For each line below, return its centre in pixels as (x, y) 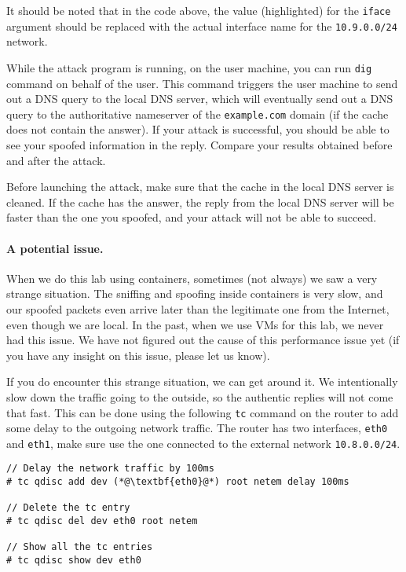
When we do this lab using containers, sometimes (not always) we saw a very (192, 278)
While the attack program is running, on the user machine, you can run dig (189, 67)
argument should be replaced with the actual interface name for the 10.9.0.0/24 (202, 26)
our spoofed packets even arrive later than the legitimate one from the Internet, (198, 308)
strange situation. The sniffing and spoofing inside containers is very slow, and (195, 293)
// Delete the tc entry (68, 508)
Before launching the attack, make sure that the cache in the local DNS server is (200, 187)
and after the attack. (56, 160)
